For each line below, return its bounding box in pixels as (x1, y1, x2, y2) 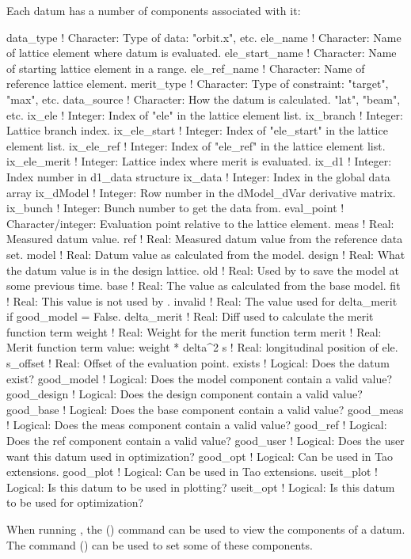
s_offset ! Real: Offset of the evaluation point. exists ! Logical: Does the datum (6, 355, 390, 371)
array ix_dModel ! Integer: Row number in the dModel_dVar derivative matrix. (6, 184, 396, 200)
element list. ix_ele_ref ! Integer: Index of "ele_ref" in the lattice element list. (6, 137, 386, 154)
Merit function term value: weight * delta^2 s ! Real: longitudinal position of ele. (6, 339, 398, 356)
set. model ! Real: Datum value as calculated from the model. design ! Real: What (6, 245, 405, 262)
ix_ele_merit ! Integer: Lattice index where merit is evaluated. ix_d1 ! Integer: (6, 153, 392, 169)
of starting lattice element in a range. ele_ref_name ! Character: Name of (6, 59, 365, 76)
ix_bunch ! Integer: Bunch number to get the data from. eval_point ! (6, 200, 344, 216)
